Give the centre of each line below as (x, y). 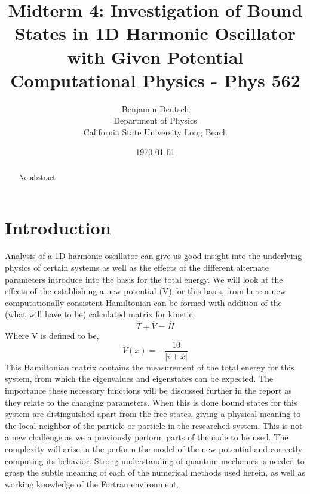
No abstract (37, 177)
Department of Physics (155, 120)
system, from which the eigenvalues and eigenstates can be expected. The (139, 379)
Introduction (58, 227)
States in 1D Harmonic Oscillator (155, 33)
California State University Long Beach (155, 132)
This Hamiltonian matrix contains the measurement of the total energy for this (150, 367)
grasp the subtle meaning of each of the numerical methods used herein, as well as (155, 472)
